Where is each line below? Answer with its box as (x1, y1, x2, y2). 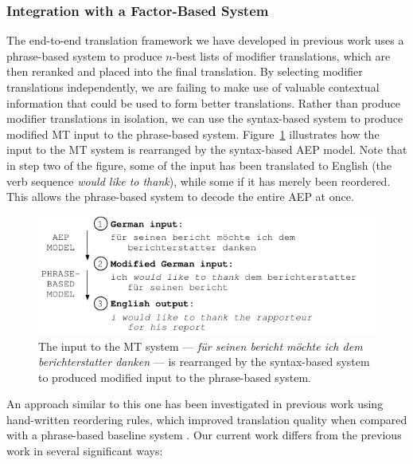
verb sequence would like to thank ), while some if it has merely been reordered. (6, 172, 391, 189)
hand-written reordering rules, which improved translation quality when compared (6, 411, 407, 427)
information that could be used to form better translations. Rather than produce (6, 94, 400, 111)
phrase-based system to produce (6, 47, 162, 64)
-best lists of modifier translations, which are (172, 47, 391, 64)
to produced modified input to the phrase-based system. (38, 368, 312, 385)
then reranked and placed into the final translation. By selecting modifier (6, 63, 363, 80)
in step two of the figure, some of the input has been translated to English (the (6, 156, 392, 173)
